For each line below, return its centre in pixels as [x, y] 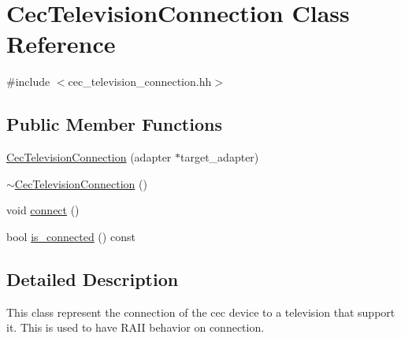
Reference [61, 44]
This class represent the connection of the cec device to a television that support [201, 312]
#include [28, 82]
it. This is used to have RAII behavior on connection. [136, 327]
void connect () [43, 210]
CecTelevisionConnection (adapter [89, 157]
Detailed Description [93, 279]
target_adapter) [220, 157]
